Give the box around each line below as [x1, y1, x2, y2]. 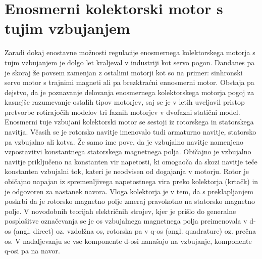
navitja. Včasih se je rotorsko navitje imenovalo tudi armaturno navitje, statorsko [5, 126, 256, 137]
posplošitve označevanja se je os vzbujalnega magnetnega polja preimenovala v [5, 215, 247, 226]
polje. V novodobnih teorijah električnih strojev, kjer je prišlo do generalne [5, 205, 236, 216]
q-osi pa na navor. [5, 245, 60, 256]
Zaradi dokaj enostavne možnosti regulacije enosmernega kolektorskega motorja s [5, 47, 255, 58]
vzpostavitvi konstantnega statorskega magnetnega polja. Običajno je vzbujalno [5, 146, 251, 157]
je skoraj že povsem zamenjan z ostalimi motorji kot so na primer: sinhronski [5, 67, 243, 77]
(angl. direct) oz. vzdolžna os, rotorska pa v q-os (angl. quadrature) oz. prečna [13, 226, 256, 236]
